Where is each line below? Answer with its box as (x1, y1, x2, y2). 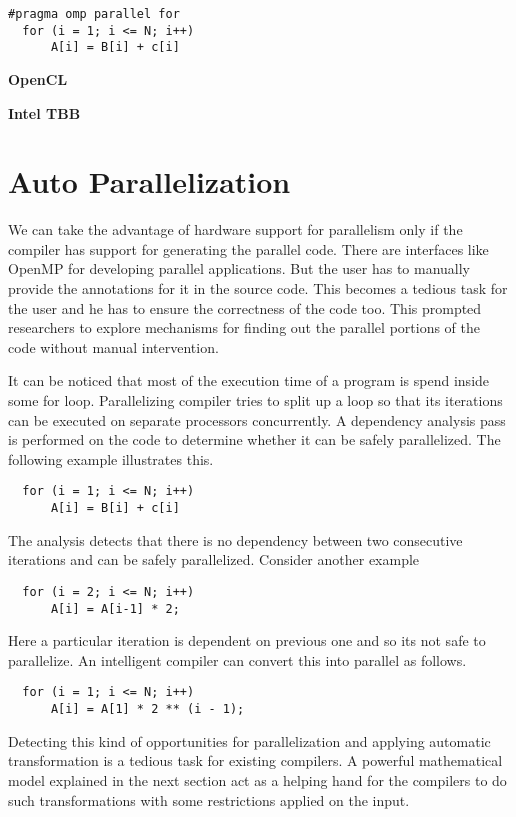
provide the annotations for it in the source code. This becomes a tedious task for (8, 278, 508, 299)
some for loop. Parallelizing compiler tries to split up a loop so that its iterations (8, 390, 503, 411)
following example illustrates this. (8, 448, 214, 469)
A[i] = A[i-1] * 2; (50, 601, 180, 616)
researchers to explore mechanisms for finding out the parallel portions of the (8, 317, 480, 338)
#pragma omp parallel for (8, 7, 180, 21)
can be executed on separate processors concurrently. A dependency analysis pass (8, 409, 506, 430)
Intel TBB (8, 102, 81, 123)
